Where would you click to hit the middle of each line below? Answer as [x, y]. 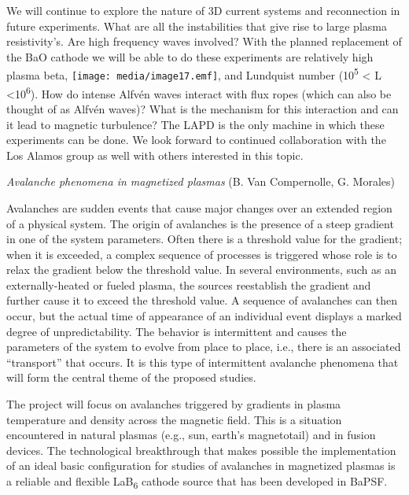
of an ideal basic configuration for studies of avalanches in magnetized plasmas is [201, 465]
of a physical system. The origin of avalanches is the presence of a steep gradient [200, 223]
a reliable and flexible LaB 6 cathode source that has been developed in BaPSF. [197, 482]
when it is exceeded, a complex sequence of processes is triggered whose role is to [202, 254]
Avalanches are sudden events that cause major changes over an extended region [199, 207]
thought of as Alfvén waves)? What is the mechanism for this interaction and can [203, 108]
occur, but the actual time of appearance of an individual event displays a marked [204, 316]
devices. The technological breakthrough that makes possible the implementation [201, 450]
